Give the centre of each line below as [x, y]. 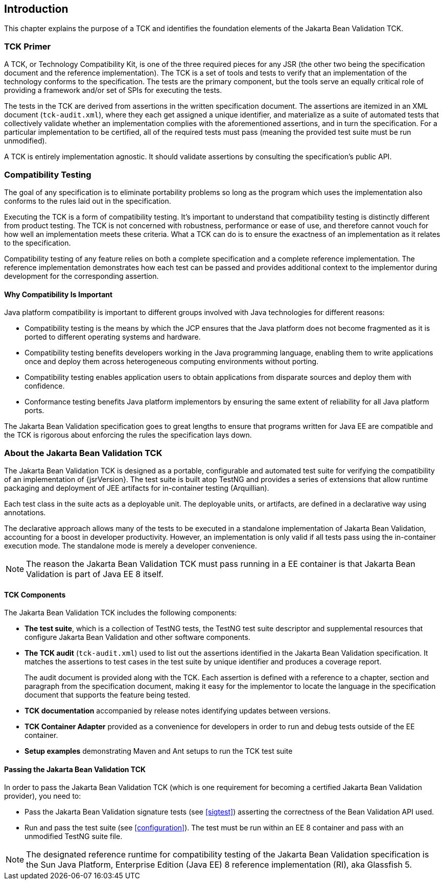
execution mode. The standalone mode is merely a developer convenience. [131, 545]
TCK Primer [28, 46]
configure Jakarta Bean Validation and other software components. [137, 637]
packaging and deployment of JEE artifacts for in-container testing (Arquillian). [137, 488]
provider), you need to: [43, 796]
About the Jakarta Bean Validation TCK [83, 453]
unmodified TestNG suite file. [74, 837]
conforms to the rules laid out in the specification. [88, 201]
